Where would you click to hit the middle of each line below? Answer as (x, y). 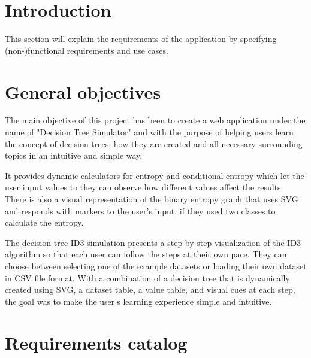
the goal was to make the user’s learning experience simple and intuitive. (138, 301)
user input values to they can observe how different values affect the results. (144, 187)
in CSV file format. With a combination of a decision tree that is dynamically (147, 277)
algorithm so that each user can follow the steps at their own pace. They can (146, 254)
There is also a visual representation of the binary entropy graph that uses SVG (152, 199)
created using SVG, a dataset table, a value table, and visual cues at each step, (150, 289)
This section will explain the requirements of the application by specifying (141, 39)
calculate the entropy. (44, 222)
